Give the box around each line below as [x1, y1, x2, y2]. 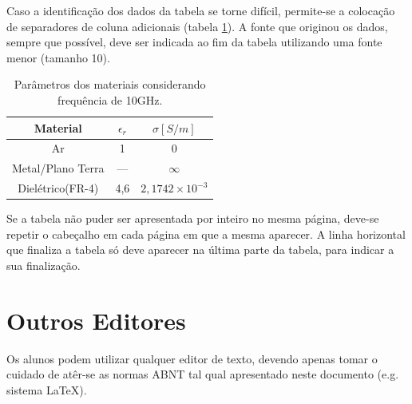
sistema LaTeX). [6, 381, 87, 398]
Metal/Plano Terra [12, 160, 105, 176]
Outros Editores [6, 303, 186, 336]
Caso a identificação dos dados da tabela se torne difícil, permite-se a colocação [6, 2, 395, 18]
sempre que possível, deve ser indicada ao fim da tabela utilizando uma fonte [6, 34, 382, 50]
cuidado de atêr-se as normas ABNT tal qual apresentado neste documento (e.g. [6, 366, 399, 382]
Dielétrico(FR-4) [18, 180, 99, 196]
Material [34, 119, 82, 136]
